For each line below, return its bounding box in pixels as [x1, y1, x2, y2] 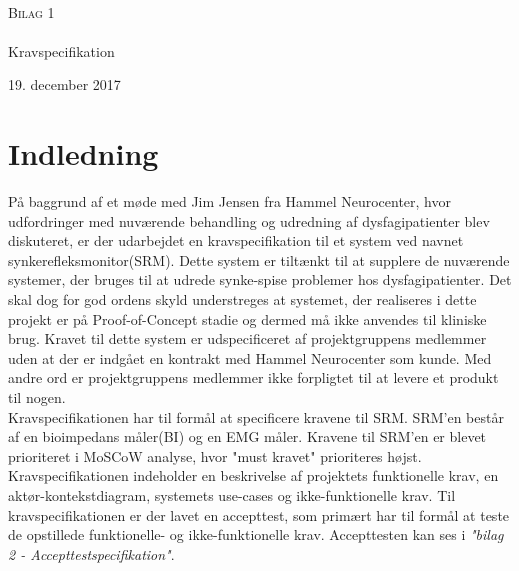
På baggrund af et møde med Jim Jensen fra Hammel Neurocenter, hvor [8, 191, 452, 212]
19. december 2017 [8, 74, 121, 95]
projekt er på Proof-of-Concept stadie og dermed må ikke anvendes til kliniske [8, 308, 487, 329]
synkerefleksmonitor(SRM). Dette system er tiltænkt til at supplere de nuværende [8, 249, 510, 270]
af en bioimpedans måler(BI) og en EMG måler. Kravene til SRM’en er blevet [8, 426, 487, 447]
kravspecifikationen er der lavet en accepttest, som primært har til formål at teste [8, 504, 510, 525]
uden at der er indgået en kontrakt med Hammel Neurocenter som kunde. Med [8, 347, 492, 368]
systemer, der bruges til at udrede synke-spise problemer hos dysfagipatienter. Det [8, 269, 512, 290]
